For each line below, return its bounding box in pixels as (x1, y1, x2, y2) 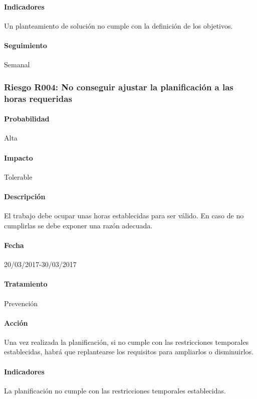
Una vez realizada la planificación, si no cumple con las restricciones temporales (4, 336, 249, 347)
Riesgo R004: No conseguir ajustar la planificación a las (4, 80, 233, 93)
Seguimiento (4, 40, 47, 50)
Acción (4, 317, 28, 328)
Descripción (4, 191, 46, 201)
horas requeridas (4, 92, 72, 104)
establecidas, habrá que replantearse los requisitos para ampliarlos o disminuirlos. (4, 346, 253, 357)
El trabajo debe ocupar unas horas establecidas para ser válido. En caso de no (4, 210, 244, 221)
